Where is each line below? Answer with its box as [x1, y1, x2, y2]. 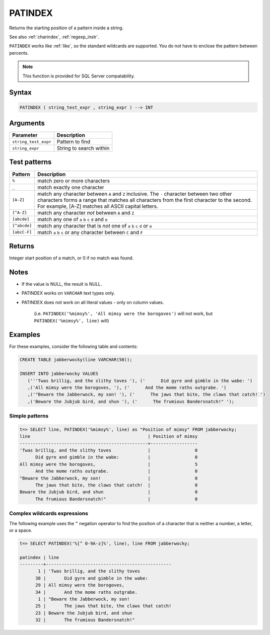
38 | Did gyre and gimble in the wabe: [35, 575, 148, 581]
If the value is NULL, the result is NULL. [21, 281, 102, 287]
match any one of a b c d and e [37, 216, 108, 223]
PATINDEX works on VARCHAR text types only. [21, 290, 115, 296]
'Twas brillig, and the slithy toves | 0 [19, 448, 198, 453]
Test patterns [9, 158, 52, 166]
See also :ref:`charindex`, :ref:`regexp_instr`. [9, 34, 100, 40]
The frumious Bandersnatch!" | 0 [35, 496, 198, 502]
